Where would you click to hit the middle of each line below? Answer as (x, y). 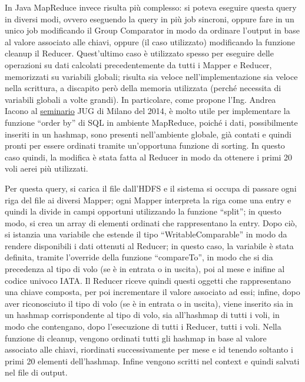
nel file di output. (36, 372)
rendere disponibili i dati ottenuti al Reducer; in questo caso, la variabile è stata (149, 245)
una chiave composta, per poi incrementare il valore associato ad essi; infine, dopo (152, 292)
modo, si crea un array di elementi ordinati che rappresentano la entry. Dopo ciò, (151, 222)
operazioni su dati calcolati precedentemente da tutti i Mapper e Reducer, (138, 64)
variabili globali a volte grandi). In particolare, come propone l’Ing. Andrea (140, 99)
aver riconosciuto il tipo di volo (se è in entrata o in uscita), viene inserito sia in (149, 303)
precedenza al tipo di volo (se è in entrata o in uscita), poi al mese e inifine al (145, 269)
